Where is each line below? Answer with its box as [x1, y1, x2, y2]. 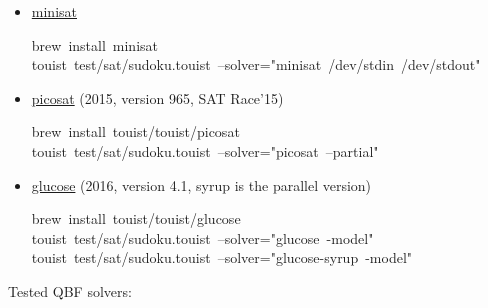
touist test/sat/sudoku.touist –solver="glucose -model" [31, 227, 374, 248]
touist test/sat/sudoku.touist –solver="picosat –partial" [31, 140, 379, 161]
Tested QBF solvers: [8, 280, 132, 301]
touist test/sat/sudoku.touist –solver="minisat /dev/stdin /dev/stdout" [31, 54, 481, 75]
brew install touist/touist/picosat [31, 121, 240, 142]
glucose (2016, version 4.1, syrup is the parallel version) [31, 174, 372, 195]
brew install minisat [31, 34, 159, 55]
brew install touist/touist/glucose [31, 208, 241, 229]
